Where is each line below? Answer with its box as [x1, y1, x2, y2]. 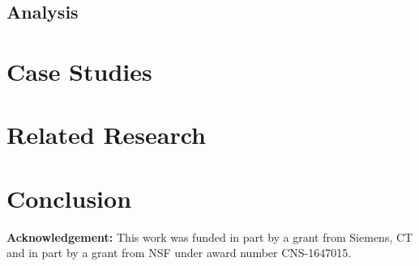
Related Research [6, 118, 207, 151]
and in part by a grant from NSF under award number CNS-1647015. [6, 244, 352, 261]
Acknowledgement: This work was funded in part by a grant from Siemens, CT [6, 228, 413, 245]
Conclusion [6, 181, 132, 214]
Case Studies [6, 54, 152, 87]
